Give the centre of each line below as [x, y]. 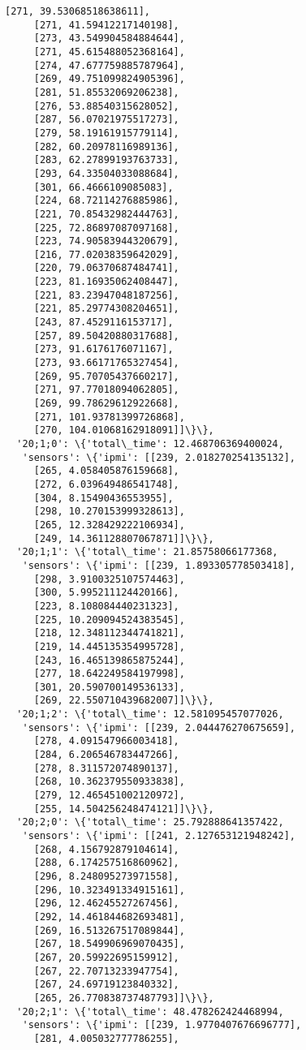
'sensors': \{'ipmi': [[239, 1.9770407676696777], [162, 1025]
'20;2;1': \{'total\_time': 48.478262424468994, [150, 1011]
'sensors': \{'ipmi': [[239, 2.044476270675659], [159, 727]
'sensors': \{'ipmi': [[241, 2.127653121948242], [159, 836]
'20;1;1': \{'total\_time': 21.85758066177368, [147, 552]
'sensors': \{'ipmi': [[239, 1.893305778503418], [159, 565]
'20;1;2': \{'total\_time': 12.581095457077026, [150, 714]
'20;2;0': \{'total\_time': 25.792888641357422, [150, 822]
